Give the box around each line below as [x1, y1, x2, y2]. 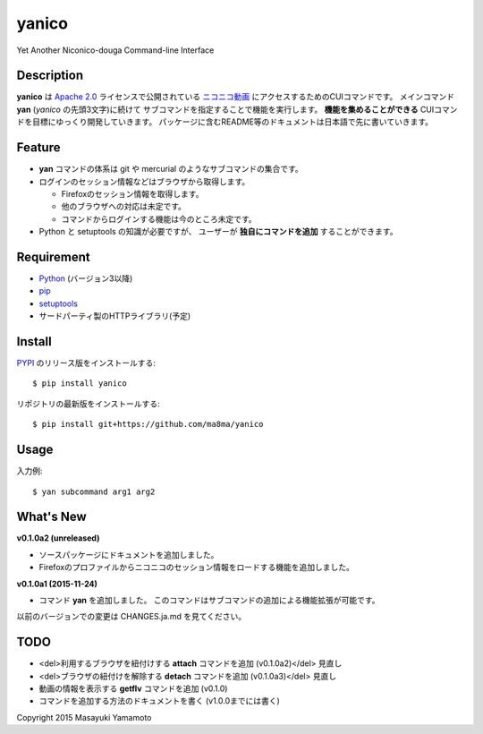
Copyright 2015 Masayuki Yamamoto [16, 712, 152, 722]
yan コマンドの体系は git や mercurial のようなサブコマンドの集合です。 [38, 164, 303, 175]
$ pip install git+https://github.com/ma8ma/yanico [32, 419, 264, 430]
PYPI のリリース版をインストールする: [16, 358, 157, 369]
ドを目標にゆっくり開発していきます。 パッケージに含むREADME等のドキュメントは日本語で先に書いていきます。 [16, 116, 434, 127]
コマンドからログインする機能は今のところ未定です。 [61, 213, 257, 224]
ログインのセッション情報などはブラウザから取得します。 [38, 175, 250, 187]
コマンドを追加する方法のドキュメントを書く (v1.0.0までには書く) [38, 696, 281, 706]
